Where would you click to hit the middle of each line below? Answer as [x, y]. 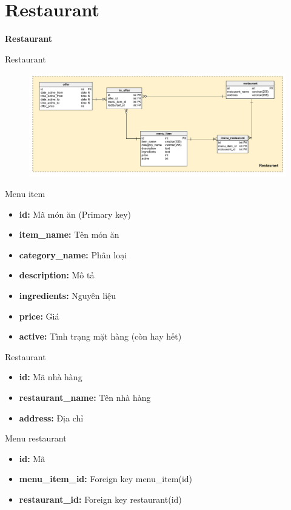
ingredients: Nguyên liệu [68, 296]
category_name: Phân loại [73, 254]
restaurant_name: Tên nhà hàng [85, 398]
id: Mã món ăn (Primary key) [75, 214]
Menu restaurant [36, 438]
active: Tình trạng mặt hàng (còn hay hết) [100, 336]
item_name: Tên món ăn [69, 234]
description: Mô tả [57, 275]
